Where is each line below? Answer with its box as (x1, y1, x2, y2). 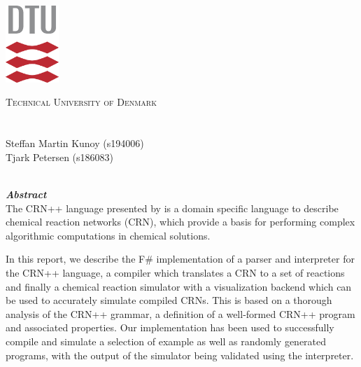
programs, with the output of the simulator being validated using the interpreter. (6, 347, 354, 362)
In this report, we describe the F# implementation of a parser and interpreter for (6, 251, 355, 266)
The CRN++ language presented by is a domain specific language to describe (6, 200, 339, 215)
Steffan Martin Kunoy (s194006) (6, 136, 144, 151)
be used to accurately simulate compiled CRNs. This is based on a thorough (6, 293, 332, 307)
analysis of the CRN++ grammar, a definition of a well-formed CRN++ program (6, 306, 355, 321)
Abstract (6, 186, 47, 201)
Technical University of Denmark (6, 95, 157, 109)
